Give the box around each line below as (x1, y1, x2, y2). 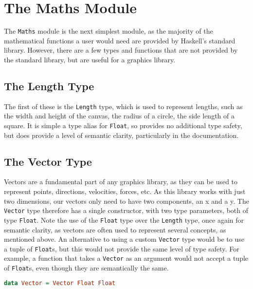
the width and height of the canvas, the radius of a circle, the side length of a (4, 111, 235, 121)
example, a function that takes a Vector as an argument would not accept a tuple (4, 253, 249, 263)
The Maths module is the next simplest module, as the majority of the (4, 26, 213, 36)
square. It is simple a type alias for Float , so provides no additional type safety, (4, 120, 242, 131)
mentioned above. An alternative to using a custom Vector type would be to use (4, 234, 244, 244)
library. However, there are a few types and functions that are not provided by (4, 45, 238, 55)
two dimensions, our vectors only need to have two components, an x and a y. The (4, 195, 249, 206)
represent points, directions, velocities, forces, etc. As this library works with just (4, 186, 246, 196)
